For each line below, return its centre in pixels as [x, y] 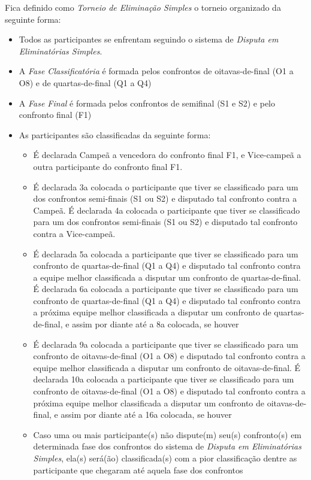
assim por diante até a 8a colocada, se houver [155, 324]
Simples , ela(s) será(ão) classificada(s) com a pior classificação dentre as [165, 458]
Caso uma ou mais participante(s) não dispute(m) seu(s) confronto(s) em [167, 434]
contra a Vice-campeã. [74, 233]
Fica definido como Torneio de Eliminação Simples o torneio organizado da [143, 7]
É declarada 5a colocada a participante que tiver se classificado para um [166, 253]
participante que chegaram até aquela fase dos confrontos [138, 470]
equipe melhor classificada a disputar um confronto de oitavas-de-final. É [167, 367]
